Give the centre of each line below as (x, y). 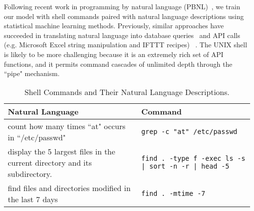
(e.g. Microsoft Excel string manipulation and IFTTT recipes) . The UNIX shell (126, 45)
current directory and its (50, 162)
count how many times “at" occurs (67, 126)
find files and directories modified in (69, 188)
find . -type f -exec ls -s (193, 159)
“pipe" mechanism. (32, 73)
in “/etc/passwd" (37, 137)
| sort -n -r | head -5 (185, 166)
